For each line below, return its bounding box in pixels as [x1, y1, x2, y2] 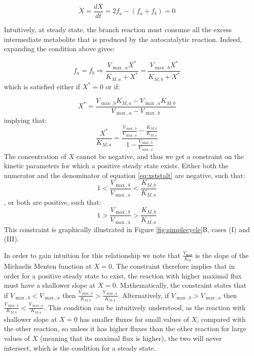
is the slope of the [195, 250, 249, 260]
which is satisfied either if [4, 81, 80, 91]
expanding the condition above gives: [4, 43, 115, 54]
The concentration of [4, 151, 66, 161]
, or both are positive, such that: [4, 197, 101, 207]
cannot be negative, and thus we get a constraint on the [76, 151, 244, 161]
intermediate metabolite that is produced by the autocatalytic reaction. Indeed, [4, 34, 242, 44]
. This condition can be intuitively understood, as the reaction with [43, 302, 246, 312]
